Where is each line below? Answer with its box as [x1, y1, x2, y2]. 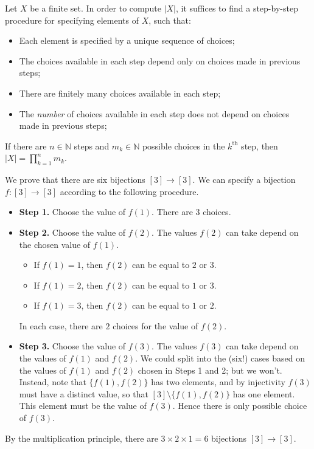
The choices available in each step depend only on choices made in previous [19, 54, 301, 67]
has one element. [232, 387, 295, 400]
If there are [5, 139, 47, 152]
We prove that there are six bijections [5, 173, 145, 186]
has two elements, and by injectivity [151, 375, 285, 388]
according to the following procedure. [60, 185, 199, 197]
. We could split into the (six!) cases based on [135, 352, 305, 365]
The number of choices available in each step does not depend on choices [19, 107, 290, 120]
